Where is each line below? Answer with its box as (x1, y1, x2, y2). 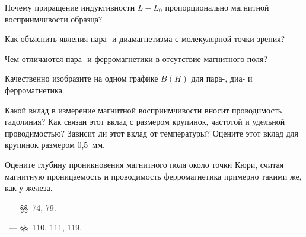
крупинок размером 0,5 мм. (5, 138, 105, 151)
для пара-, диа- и (191, 72, 253, 85)
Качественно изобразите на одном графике (5, 72, 158, 85)
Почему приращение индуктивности (5, 1, 135, 13)
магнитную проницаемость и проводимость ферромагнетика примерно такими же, (5, 170, 302, 182)
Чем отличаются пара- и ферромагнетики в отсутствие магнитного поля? (5, 52, 268, 64)
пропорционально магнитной (165, 1, 269, 13)
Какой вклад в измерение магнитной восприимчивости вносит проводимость (5, 103, 282, 116)
